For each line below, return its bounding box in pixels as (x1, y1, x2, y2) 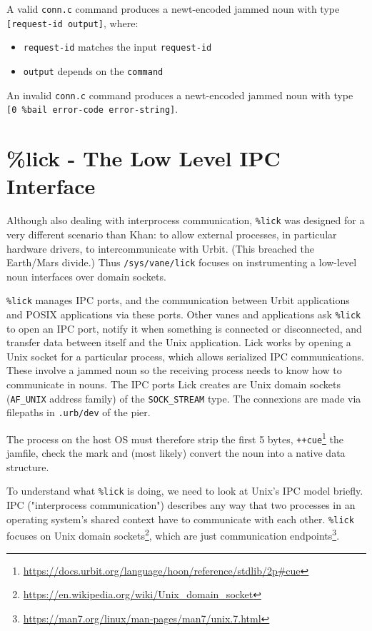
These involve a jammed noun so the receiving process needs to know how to (6, 363, 342, 378)
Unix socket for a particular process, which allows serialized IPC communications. (6, 348, 364, 363)
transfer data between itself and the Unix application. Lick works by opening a (6, 335, 351, 350)
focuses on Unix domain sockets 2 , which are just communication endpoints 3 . (6, 526, 340, 542)
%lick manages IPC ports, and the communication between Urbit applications (6, 293, 350, 308)
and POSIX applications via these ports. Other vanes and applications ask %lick (6, 307, 361, 321)
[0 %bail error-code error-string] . (6, 101, 179, 116)
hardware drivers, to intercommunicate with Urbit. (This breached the (6, 241, 314, 256)
